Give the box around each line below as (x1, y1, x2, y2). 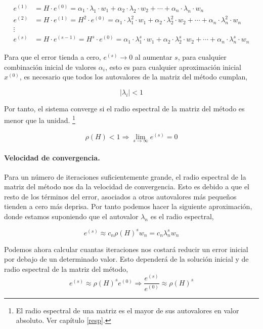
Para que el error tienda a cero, (4, 52, 101, 62)
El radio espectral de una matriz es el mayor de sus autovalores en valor (16, 305, 239, 315)
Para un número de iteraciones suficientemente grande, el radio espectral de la (4, 171, 246, 182)
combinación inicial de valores (4, 61, 97, 72)
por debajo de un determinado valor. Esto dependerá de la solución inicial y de (4, 254, 249, 264)
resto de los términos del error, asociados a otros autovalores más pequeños (4, 191, 237, 201)
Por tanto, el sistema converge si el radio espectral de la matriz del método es (4, 103, 245, 113)
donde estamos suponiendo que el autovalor (4, 211, 139, 222)
